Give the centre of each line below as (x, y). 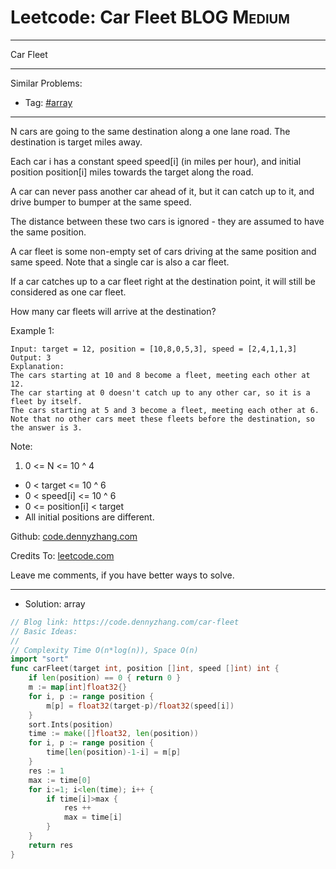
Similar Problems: (46, 83)
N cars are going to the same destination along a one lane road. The (150, 131)
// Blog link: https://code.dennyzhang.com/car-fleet (125, 622)
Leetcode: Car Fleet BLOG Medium (150, 17)
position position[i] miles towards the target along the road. (132, 172)
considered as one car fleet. (68, 292)
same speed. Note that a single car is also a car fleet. (120, 262)
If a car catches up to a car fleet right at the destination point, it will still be (163, 281)
